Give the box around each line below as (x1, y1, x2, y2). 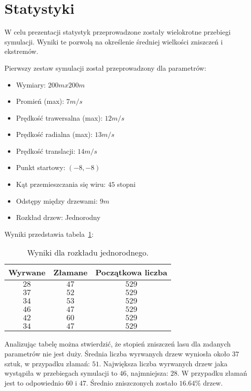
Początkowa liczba (95, 266, 168, 278)
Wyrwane (8, 266, 46, 278)
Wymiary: (16, 79, 46, 89)
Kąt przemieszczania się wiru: (16, 179, 106, 189)
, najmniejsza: (126, 368, 169, 378)
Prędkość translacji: (16, 145, 75, 156)
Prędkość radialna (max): (16, 129, 93, 139)
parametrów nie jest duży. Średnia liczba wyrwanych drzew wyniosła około (4, 348, 230, 359)
